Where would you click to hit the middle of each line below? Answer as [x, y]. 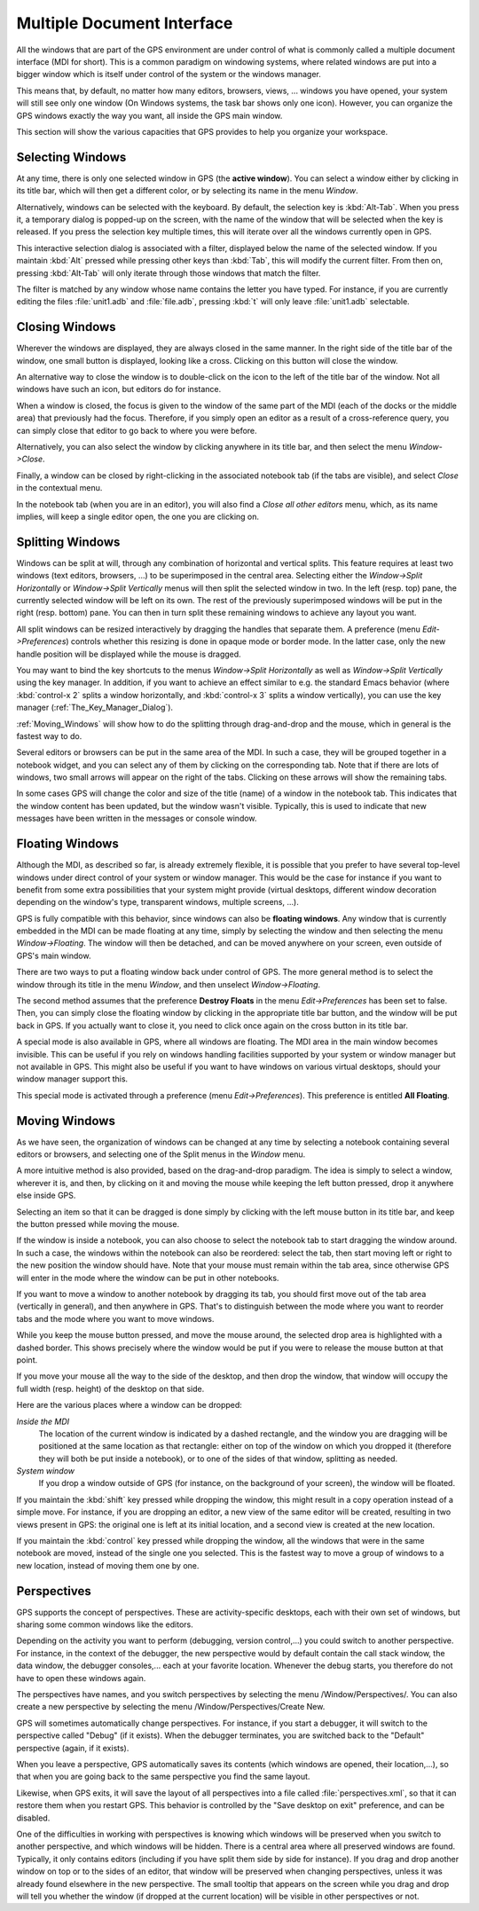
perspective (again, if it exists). [73, 1748]
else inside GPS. [46, 1195]
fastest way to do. [49, 735]
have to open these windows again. [81, 1678]
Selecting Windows [71, 157]
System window [46, 1471]
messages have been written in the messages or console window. [137, 818]
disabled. [33, 1818]
